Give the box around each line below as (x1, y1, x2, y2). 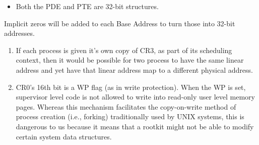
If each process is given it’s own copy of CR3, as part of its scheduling (16, 44, 232, 55)
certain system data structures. (16, 131, 112, 141)
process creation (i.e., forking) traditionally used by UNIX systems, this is (16, 111, 244, 122)
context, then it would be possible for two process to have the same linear (16, 55, 244, 65)
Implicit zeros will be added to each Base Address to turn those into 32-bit (4, 18, 235, 28)
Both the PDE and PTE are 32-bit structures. (16, 1, 159, 11)
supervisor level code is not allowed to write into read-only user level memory (16, 91, 255, 102)
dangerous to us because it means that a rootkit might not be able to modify (16, 121, 254, 131)
